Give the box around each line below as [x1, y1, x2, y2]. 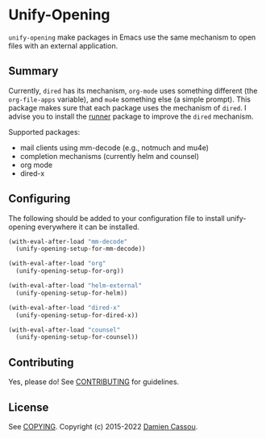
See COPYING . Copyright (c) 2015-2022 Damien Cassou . [8, 421, 198, 431]
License [8, 400, 49, 414]
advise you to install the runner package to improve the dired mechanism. [8, 111, 254, 121]
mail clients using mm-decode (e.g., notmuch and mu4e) [19, 143, 210, 153]
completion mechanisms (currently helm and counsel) [19, 151, 200, 161]
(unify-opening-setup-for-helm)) [15, 289, 128, 297]
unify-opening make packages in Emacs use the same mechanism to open [8, 32, 256, 42]
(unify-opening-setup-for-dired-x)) [15, 311, 139, 320]
